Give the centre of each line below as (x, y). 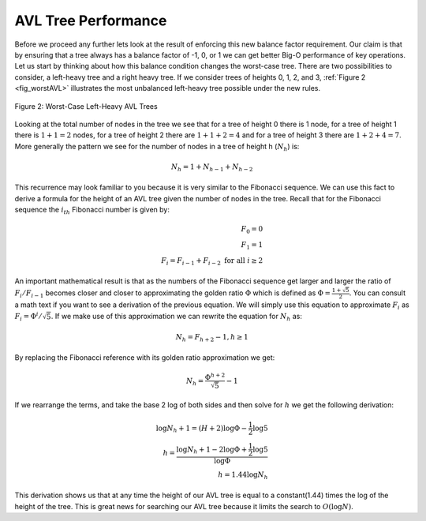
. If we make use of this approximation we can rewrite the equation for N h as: (177, 317)
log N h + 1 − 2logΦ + (212, 450)
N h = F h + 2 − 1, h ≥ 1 (212, 338)
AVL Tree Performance (91, 21)
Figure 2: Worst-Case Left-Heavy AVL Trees (86, 106)
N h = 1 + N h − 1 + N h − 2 (212, 167)
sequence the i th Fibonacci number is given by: (92, 211)
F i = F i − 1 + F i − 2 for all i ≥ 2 (212, 261)
